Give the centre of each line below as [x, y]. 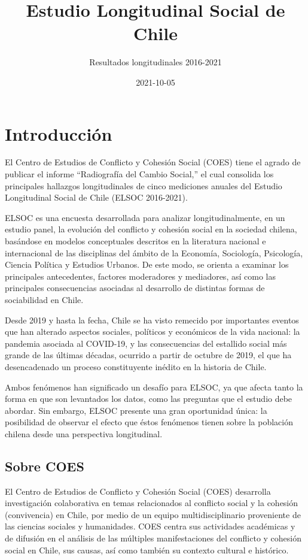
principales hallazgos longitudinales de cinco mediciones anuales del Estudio [144, 185]
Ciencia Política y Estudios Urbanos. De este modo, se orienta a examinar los [147, 264]
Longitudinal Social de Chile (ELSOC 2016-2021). [96, 197]
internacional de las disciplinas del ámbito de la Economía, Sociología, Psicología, [154, 252]
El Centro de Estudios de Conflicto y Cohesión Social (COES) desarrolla [138, 491]
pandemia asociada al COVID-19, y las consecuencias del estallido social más [146, 343]
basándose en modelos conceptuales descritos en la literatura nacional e [135, 241]
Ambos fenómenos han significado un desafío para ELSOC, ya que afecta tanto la [154, 387]
